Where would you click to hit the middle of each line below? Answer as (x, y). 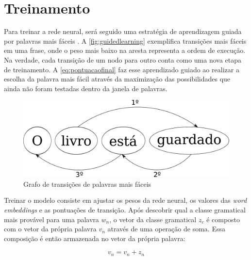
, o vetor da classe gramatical (153, 219)
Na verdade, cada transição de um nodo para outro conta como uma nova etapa (123, 59)
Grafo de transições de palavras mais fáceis (87, 184)
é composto (223, 219)
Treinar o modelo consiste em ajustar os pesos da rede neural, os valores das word (125, 200)
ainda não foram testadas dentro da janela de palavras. (86, 88)
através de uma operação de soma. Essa (166, 229)
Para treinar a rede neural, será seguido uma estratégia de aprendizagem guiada (123, 31)
